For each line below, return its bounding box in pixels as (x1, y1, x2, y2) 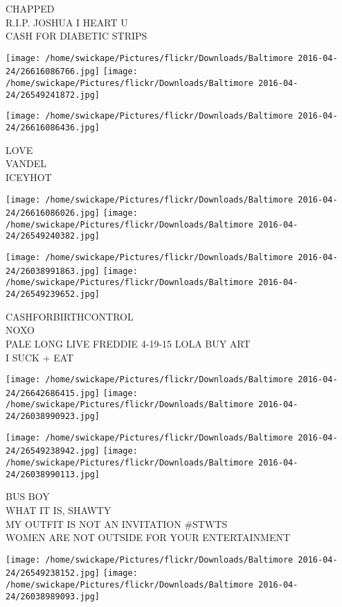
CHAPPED (6, 1, 55, 15)
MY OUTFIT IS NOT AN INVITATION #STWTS (6, 516, 228, 531)
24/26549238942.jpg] (6, 446, 100, 456)
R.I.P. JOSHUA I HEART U (6, 15, 128, 29)
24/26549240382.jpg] (6, 231, 100, 241)
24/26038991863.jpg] (6, 266, 100, 276)
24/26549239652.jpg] (6, 289, 100, 300)
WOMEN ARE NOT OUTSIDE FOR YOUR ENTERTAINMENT (6, 530, 291, 545)
